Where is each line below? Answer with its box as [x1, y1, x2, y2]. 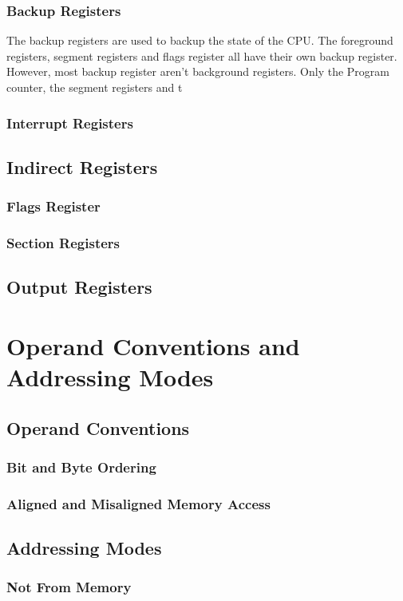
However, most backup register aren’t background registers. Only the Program [6, 63, 389, 80]
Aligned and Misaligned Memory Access [6, 493, 271, 513]
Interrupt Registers [6, 113, 133, 132]
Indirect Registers [6, 154, 158, 179]
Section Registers [6, 232, 120, 252]
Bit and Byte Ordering [6, 457, 156, 476]
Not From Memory [6, 577, 132, 597]
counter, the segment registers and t [6, 79, 183, 95]
